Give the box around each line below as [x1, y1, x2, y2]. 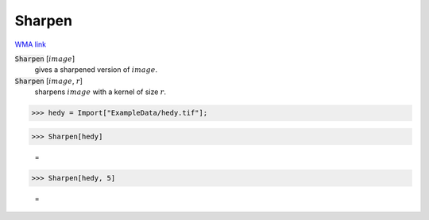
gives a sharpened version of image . [34, 65, 158, 74]
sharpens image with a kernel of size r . [34, 87, 167, 97]
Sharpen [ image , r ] [14, 76, 83, 85]
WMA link [14, 40, 47, 49]
